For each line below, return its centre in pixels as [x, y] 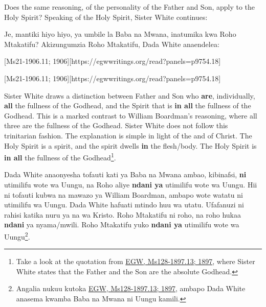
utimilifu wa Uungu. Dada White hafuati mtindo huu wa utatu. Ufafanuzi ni [124, 205]
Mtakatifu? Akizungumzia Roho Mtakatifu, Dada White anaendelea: [112, 44]
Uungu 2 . [17, 235]
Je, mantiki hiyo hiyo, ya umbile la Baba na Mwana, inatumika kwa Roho [120, 34]
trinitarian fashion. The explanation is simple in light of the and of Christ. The [128, 135]
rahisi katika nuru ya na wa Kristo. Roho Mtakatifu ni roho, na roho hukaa [123, 214]
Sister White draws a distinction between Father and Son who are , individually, [130, 95]
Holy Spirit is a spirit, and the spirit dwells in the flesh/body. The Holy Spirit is [130, 145]
